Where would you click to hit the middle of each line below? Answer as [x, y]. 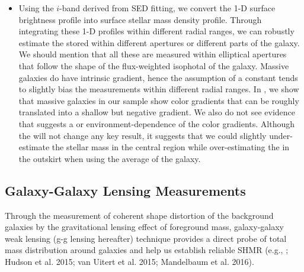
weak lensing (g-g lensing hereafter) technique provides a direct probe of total [146, 238]
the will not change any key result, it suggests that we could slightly [143, 135]
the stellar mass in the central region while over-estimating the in [171, 147]
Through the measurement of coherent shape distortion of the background [139, 215]
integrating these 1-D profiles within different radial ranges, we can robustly [156, 31]
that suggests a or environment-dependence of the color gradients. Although [156, 123]
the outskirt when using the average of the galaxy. [110, 158]
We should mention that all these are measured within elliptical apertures [153, 54]
